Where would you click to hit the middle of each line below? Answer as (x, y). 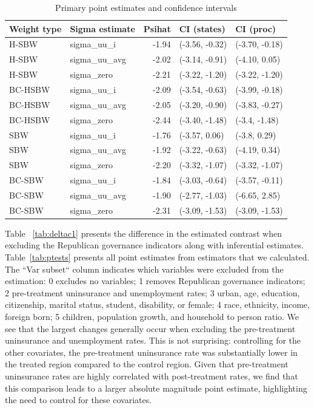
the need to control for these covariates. (78, 400)
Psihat (157, 28)
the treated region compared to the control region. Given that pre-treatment (147, 364)
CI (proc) (256, 28)
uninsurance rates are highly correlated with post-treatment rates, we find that (152, 376)
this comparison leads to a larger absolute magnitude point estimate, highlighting (156, 388)
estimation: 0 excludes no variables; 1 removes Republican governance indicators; (155, 281)
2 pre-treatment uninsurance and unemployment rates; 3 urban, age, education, (152, 292)
